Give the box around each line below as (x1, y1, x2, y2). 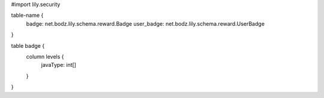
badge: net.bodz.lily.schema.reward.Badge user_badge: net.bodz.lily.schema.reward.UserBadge (26, 20, 265, 27)
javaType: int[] (41, 62, 76, 69)
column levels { (26, 53, 64, 60)
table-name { (11, 12, 44, 19)
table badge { (11, 42, 45, 49)
